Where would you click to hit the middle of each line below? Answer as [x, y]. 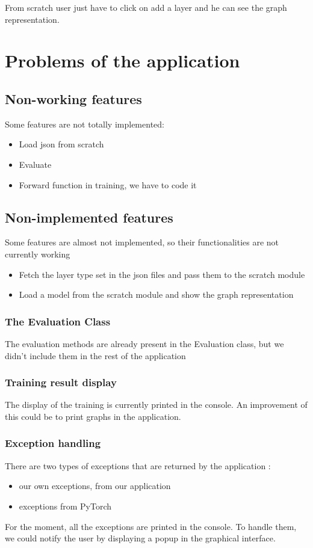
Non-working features [73, 98]
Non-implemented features [89, 217]
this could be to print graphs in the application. [93, 416]
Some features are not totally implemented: [85, 124]
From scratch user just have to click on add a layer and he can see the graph [146, 7]
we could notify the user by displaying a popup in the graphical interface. [140, 538]
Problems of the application [122, 60]
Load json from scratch [61, 144]
